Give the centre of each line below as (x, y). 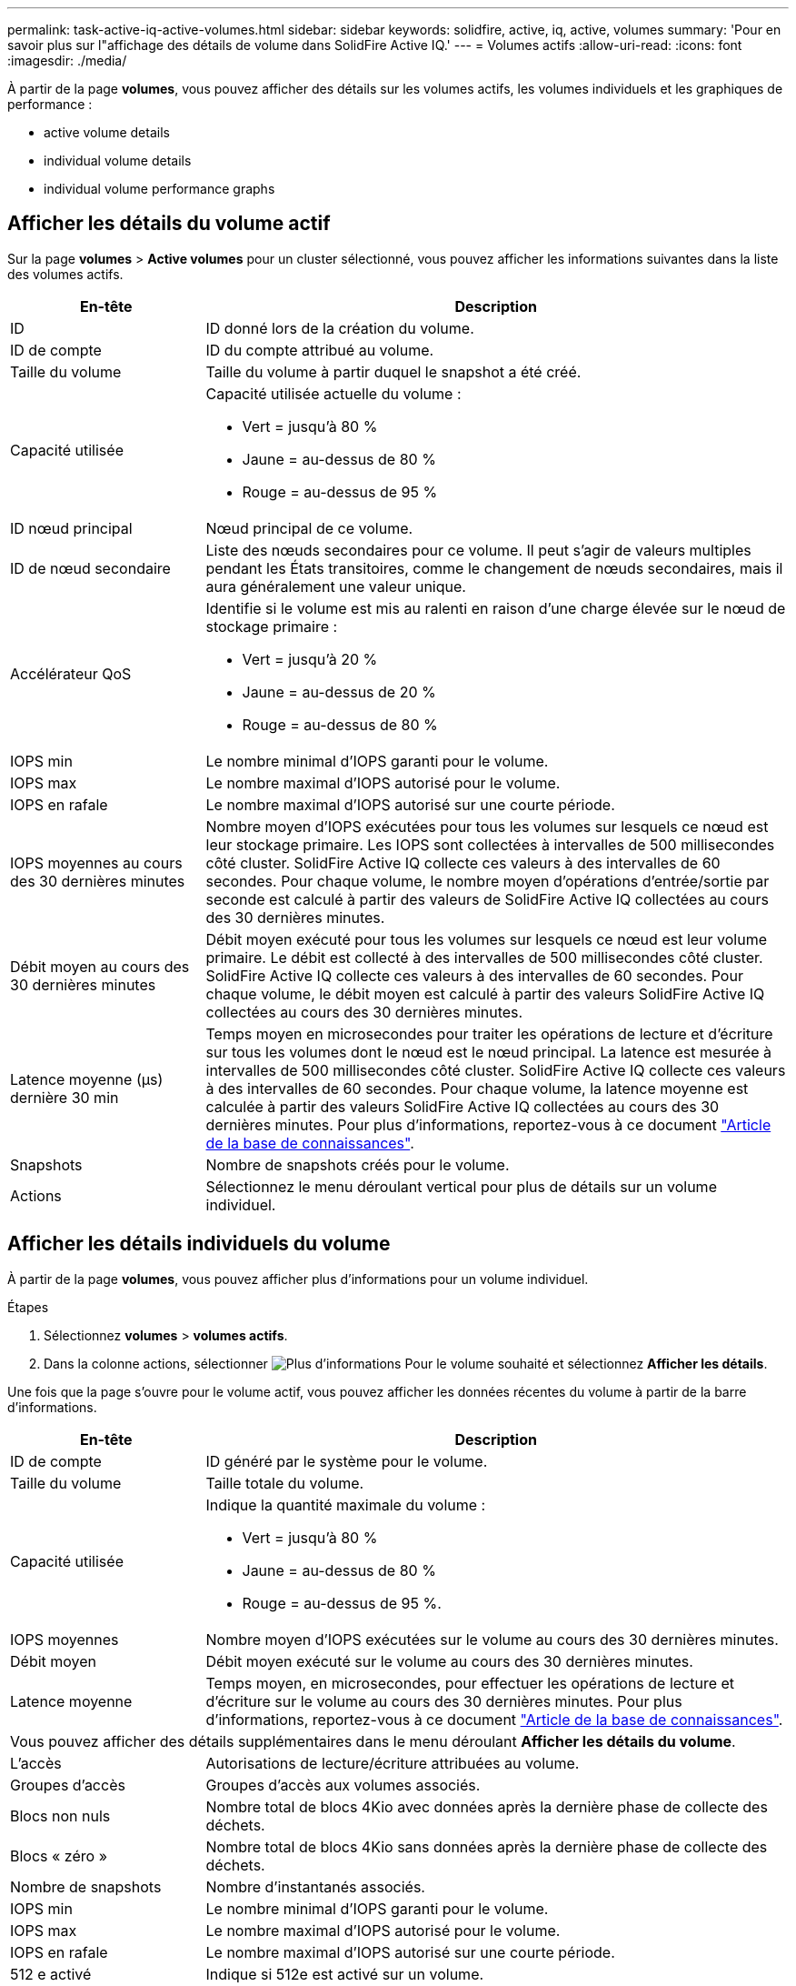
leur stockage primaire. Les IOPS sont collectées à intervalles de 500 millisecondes (490, 844)
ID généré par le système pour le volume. (347, 1461)
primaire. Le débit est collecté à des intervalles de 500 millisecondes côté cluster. (484, 957)
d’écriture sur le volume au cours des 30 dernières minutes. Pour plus (444, 1701)
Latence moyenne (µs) (87, 1079)
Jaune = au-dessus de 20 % (339, 692)
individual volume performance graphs (159, 189)
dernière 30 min (65, 1097)
